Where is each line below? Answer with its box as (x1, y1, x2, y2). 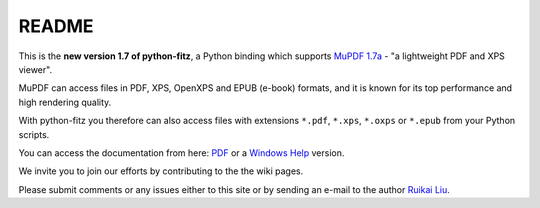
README (18, 15, 94, 37)
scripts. (18, 128, 50, 140)
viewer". (18, 63, 53, 75)
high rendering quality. (18, 96, 112, 108)
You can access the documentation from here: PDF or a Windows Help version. (18, 146, 345, 159)
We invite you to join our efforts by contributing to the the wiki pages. (18, 165, 304, 177)
